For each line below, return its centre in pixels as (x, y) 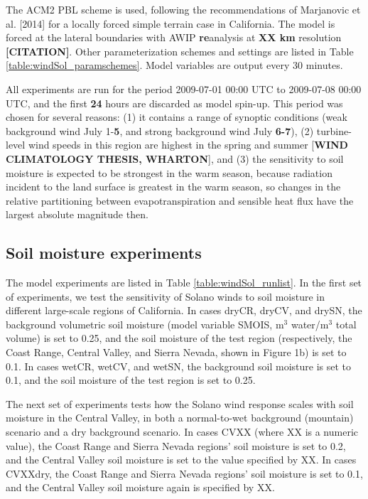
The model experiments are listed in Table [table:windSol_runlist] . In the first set (184, 283)
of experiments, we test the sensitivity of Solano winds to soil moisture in (165, 296)
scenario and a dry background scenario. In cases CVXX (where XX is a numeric (182, 432)
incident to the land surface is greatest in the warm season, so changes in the (173, 187)
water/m (310, 324)
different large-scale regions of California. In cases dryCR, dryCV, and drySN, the (184, 310)
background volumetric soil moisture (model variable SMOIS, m (145, 324)
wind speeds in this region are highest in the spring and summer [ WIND (188, 145)
